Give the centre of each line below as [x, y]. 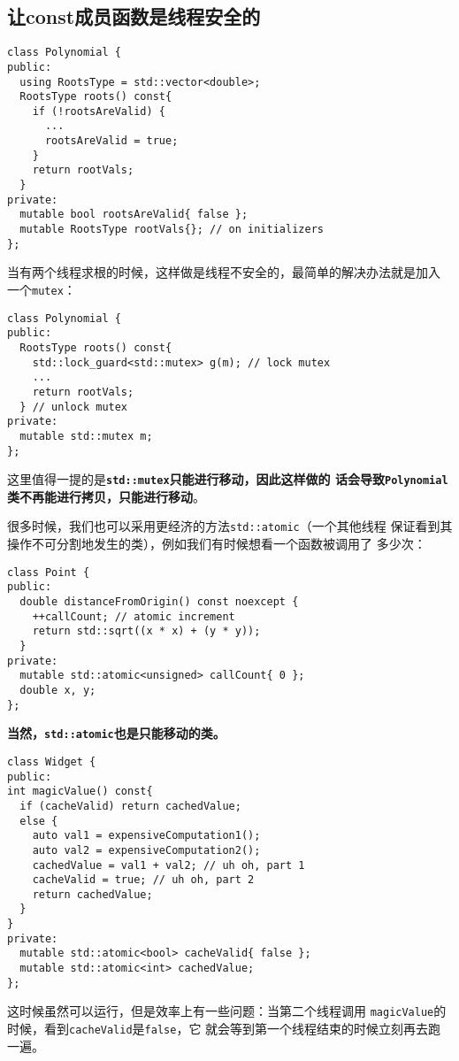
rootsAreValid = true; [111, 141]
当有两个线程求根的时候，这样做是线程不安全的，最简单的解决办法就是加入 [224, 272]
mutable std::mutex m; [86, 436]
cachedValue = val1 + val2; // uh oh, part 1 [168, 865]
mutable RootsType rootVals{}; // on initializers [172, 230]
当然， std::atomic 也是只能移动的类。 [116, 733]
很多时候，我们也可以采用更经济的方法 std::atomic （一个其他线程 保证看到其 [230, 526]
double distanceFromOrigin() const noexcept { [159, 602]
